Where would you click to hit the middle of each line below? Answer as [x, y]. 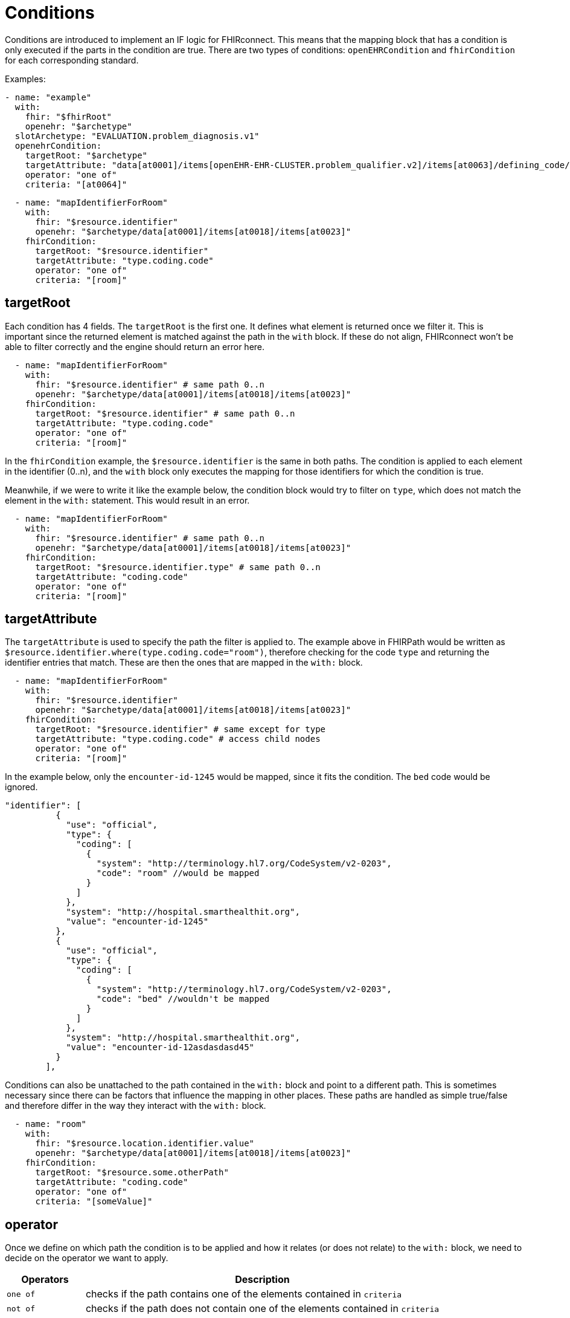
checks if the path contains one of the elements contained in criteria [244, 1294]
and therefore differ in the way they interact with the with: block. [136, 1106]
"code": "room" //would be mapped [178, 873]
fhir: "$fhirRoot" [69, 116]
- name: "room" [50, 1124]
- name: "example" [48, 97]
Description [262, 1280]
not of [21, 1308]
